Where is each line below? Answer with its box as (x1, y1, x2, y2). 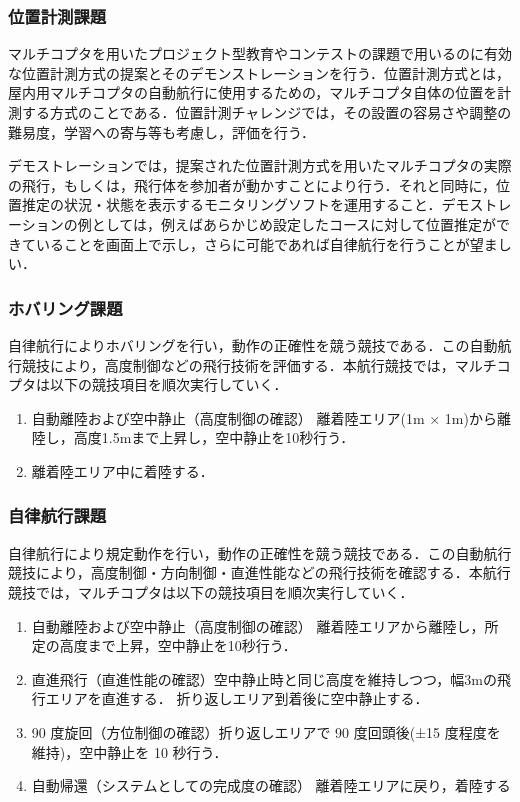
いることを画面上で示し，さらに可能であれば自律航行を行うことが (35, 233, 470, 254)
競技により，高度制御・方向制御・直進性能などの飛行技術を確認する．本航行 (8, 562, 511, 583)
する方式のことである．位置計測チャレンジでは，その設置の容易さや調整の (21, 102, 512, 122)
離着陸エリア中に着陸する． (31, 460, 214, 481)
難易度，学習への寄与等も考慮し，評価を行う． (8, 121, 315, 142)
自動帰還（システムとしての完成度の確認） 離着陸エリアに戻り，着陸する (31, 775, 511, 796)
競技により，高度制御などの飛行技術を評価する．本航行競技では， (21, 354, 455, 375)
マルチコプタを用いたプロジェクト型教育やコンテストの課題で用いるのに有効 (8, 43, 512, 64)
